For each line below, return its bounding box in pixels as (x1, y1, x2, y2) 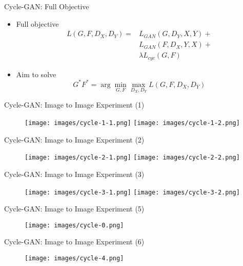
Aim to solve (16, 68, 56, 79)
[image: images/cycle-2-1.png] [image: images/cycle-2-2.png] (25, 154, 240, 162)
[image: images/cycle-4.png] (25, 255, 124, 262)
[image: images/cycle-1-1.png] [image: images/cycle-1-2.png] (25, 119, 240, 127)
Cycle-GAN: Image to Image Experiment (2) (4, 134, 145, 145)
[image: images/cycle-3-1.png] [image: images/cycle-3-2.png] (25, 188, 240, 196)
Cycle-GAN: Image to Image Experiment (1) (4, 99, 145, 110)
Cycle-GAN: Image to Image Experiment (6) (4, 236, 145, 247)
